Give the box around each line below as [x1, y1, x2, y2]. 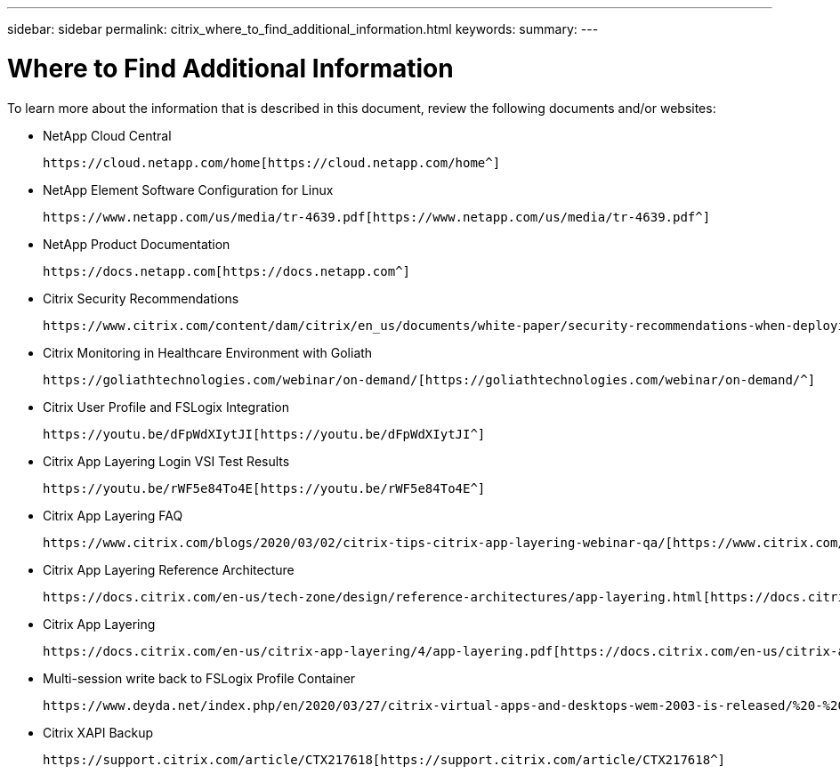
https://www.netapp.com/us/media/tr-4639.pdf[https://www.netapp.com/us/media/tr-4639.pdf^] [43, 209, 711, 224]
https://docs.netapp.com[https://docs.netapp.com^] [43, 263, 411, 278]
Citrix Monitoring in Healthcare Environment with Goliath [43, 344, 373, 360]
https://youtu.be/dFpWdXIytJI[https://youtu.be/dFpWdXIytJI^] [43, 426, 486, 441]
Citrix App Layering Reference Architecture [43, 561, 295, 577]
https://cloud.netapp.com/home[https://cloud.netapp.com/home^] [43, 155, 501, 170]
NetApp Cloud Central [43, 127, 172, 143]
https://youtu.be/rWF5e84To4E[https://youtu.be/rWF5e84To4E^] [43, 480, 486, 496]
